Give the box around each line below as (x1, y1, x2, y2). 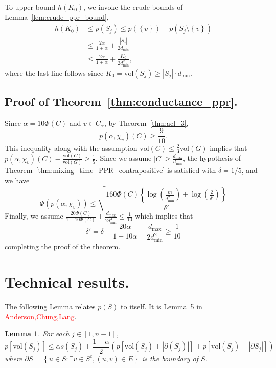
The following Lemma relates (5, 300, 96, 311)
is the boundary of (142, 353, 198, 363)
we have (5, 175, 30, 185)
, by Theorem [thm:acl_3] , (104, 117, 189, 128)
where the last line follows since (5, 67, 104, 78)
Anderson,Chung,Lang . (5, 311, 77, 321)
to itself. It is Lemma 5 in (121, 300, 202, 311)
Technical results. (5, 271, 129, 292)
